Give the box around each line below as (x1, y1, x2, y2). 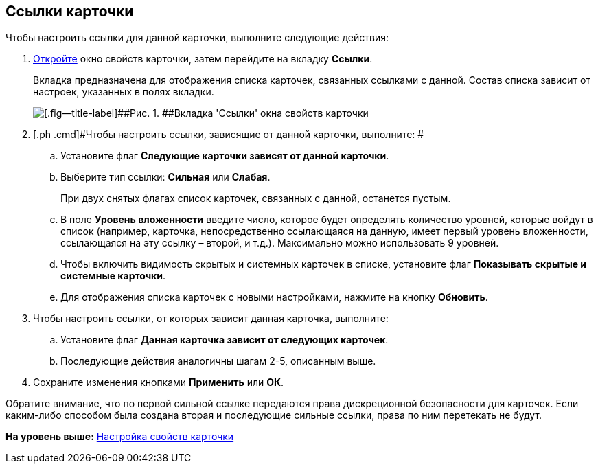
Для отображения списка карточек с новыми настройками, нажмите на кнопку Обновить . (60, 291, 488, 304)
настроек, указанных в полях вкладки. (33, 86, 214, 98)
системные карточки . (60, 270, 166, 282)
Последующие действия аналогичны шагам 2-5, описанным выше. (60, 355, 376, 367)
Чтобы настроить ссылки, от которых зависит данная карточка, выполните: (33, 312, 389, 325)
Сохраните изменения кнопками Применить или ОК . (33, 376, 284, 389)
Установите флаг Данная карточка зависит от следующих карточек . (60, 334, 389, 346)
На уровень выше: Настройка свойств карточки (5, 431, 234, 443)
